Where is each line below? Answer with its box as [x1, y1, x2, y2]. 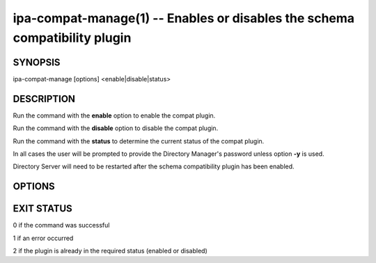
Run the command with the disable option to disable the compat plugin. [13, 124, 219, 132]
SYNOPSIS [13, 56, 61, 68]
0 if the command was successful [13, 221, 110, 230]
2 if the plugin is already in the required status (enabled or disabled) [13, 247, 208, 255]
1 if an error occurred [13, 234, 74, 242]
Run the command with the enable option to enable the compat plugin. [13, 111, 216, 120]
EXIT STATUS [13, 202, 72, 215]
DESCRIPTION [13, 93, 76, 104]
